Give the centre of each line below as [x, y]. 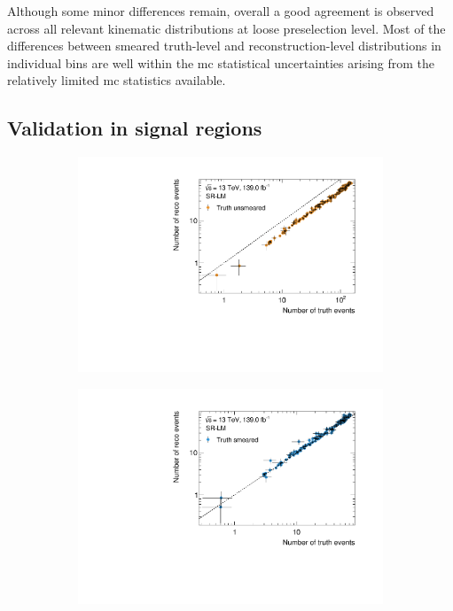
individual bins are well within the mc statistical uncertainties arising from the [221, 62]
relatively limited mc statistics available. [117, 80]
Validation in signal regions [135, 128]
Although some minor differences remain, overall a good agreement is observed [221, 11]
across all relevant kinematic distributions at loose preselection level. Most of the [226, 28]
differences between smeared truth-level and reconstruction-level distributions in [224, 46]
